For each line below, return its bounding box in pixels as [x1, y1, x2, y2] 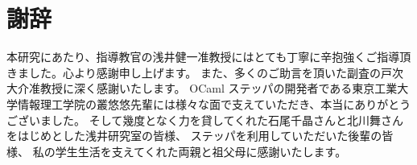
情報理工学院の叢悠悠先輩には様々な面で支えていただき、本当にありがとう [17, 95, 411, 112]
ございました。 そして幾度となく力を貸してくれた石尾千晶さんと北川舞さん [6, 111, 403, 128]
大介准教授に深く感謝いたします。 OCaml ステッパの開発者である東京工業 [6, 80, 398, 97]
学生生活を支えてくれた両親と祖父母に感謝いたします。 [55, 142, 347, 159]
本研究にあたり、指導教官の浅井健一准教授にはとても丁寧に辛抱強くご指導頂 [6, 48, 411, 65]
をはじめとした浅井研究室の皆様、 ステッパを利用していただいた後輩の [6, 127, 382, 144]
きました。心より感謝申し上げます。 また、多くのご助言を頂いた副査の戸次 [6, 64, 403, 80]
